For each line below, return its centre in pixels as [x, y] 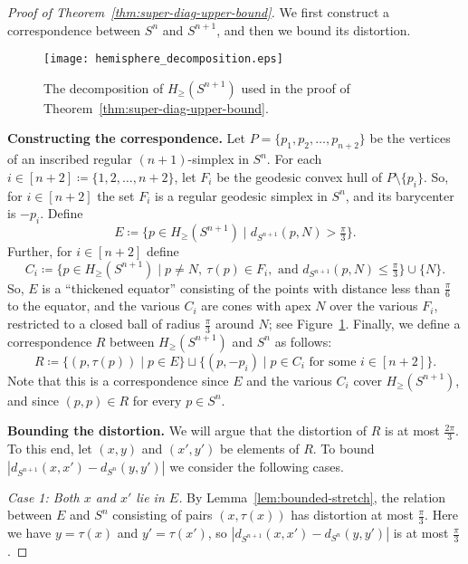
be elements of [259, 449]
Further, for [40, 251]
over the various [374, 306]
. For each [294, 159]
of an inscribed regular [70, 159]
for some [333, 362]
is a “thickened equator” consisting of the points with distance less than [241, 287]
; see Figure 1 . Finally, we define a [364, 324]
